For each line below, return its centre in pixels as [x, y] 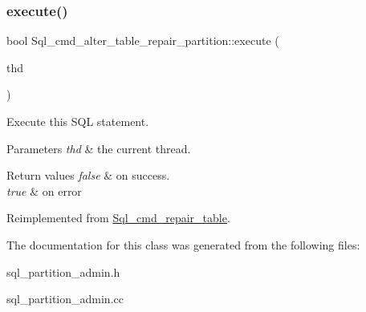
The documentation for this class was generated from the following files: [183, 244]
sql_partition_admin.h [63, 271]
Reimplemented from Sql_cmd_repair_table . [118, 218]
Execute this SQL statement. [78, 121]
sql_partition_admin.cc [65, 299]
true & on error [44, 190]
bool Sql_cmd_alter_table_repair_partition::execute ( [143, 41]
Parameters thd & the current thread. [99, 148]
